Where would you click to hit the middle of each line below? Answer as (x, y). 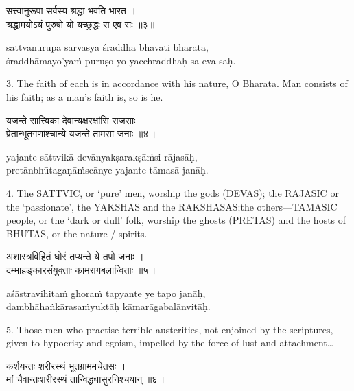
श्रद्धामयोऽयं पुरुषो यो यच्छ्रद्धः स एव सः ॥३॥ (81, 24)
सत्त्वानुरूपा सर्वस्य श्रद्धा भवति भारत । (71, 10)
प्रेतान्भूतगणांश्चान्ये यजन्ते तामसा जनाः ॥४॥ (81, 133)
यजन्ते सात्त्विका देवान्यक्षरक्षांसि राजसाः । (76, 120)
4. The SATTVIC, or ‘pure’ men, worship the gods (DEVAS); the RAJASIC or (173, 192)
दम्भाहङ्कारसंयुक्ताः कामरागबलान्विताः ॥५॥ (81, 269)
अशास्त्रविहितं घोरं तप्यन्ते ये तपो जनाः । (75, 256)
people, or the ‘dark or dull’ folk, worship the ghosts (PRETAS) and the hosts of (176, 220)
